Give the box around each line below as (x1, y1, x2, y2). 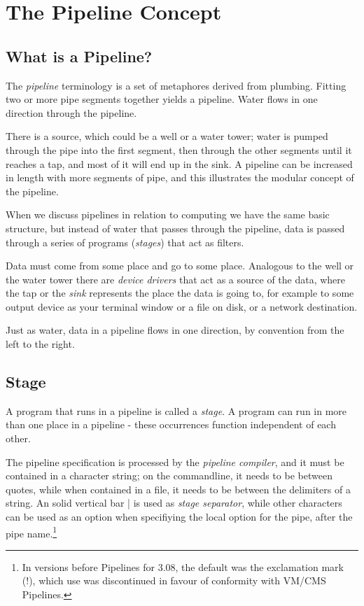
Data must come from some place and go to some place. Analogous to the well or (6, 258, 354, 273)
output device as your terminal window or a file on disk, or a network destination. (6, 299, 358, 313)
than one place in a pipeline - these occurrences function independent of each (6, 417, 336, 432)
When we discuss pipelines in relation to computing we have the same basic (6, 207, 330, 222)
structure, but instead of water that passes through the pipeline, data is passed (6, 220, 345, 235)
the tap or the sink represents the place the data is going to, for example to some (6, 286, 354, 300)
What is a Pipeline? (6, 45, 153, 66)
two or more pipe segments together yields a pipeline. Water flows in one (6, 92, 318, 106)
